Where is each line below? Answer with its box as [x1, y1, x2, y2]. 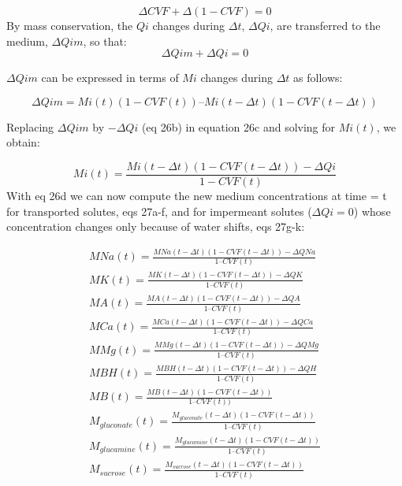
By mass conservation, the [6, 17, 133, 33]
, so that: [83, 32, 127, 49]
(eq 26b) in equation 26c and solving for [141, 118, 336, 135]
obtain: [6, 134, 40, 150]
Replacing [6, 118, 54, 135]
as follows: [293, 69, 343, 86]
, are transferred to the [270, 17, 381, 33]
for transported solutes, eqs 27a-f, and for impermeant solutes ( [6, 202, 312, 219]
